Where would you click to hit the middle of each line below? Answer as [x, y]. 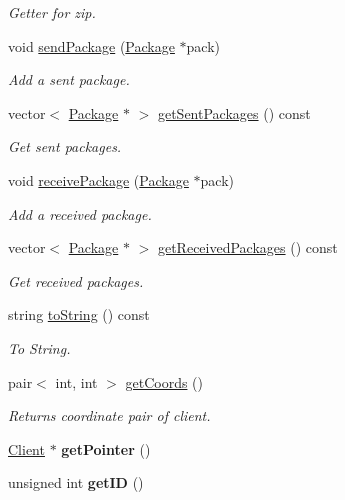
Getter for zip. [52, 12]
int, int [76, 381]
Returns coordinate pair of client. [109, 415]
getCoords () [164, 381]
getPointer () [106, 448]
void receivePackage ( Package [98, 179]
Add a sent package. [69, 79]
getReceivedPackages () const [247, 247]
